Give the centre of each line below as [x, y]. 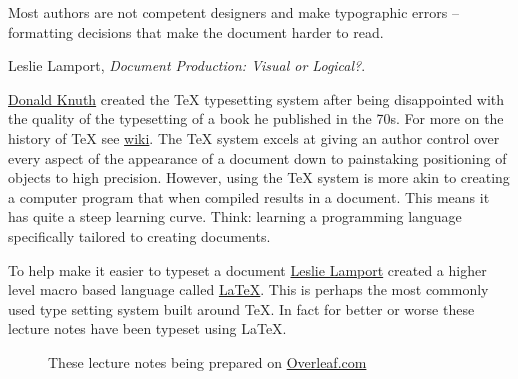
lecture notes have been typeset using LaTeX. [147, 328]
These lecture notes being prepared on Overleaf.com [207, 361]
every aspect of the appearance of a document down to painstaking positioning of [257, 157]
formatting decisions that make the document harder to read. [196, 31]
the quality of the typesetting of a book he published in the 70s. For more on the [256, 118]
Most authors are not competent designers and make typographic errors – [233, 12]
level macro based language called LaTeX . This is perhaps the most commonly [248, 289]
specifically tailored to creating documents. [139, 235]
